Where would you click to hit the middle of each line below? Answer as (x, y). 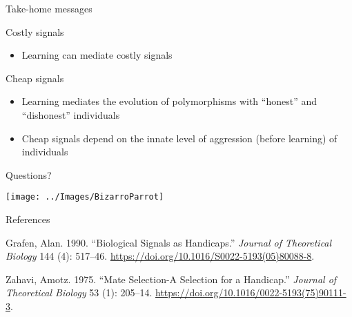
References (28, 219)
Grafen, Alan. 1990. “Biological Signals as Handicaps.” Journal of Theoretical (169, 242)
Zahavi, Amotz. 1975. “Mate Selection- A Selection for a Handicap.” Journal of (171, 279)
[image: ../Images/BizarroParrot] (85, 197)
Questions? (29, 174)
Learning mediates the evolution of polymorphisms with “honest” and (169, 101)
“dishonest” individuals (71, 114)
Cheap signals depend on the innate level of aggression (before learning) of (179, 138)
